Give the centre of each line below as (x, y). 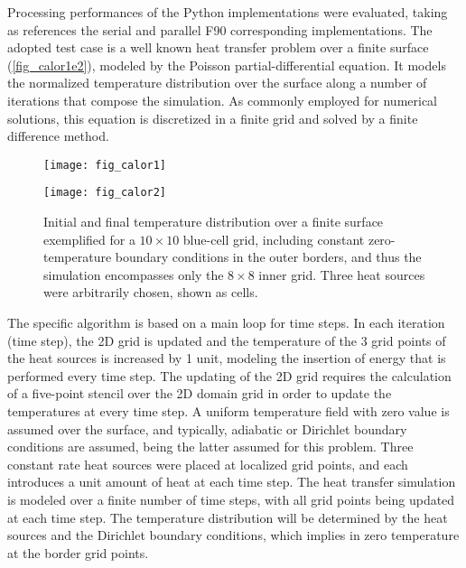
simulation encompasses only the (134, 274)
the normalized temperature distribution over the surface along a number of (217, 83)
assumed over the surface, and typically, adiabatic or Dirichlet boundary (207, 428)
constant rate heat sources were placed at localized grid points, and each (208, 464)
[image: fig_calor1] (105, 165)
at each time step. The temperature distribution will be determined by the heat (228, 517)
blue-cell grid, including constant (274, 239)
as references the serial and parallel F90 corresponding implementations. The (220, 29)
